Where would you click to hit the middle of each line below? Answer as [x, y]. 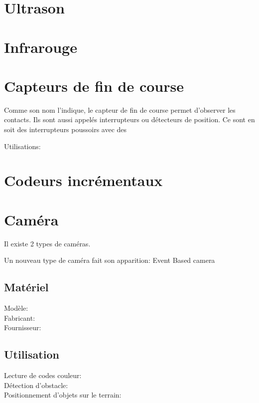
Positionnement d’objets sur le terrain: [63, 395]
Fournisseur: [23, 327]
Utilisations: [22, 146]
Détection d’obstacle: [36, 385]
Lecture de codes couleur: [43, 375]
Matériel [26, 287]
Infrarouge [41, 47]
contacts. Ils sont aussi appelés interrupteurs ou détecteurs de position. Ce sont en [129, 119]
